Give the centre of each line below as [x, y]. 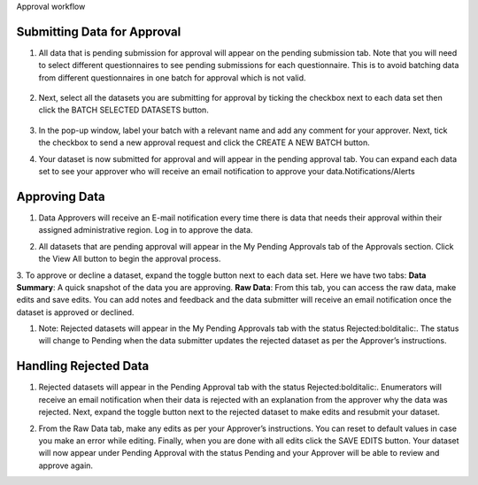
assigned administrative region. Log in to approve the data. [146, 230]
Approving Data [61, 196]
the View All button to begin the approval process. [130, 259]
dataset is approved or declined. [75, 312]
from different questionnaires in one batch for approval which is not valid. [172, 77]
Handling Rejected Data [83, 366]
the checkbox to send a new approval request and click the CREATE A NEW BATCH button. [204, 142]
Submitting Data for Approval [99, 31]
